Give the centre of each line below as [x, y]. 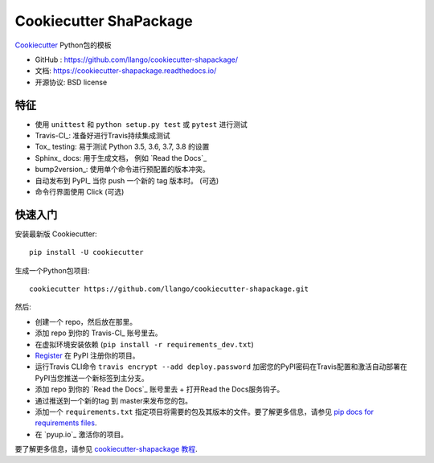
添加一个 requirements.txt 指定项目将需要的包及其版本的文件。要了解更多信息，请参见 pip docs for [204, 412]
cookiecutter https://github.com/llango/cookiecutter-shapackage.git [169, 289]
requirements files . [66, 423]
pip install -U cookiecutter [86, 252]
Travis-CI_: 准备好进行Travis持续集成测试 [102, 136]
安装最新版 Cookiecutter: [56, 234]
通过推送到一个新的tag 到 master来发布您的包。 [114, 400]
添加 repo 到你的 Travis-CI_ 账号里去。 [98, 333]
